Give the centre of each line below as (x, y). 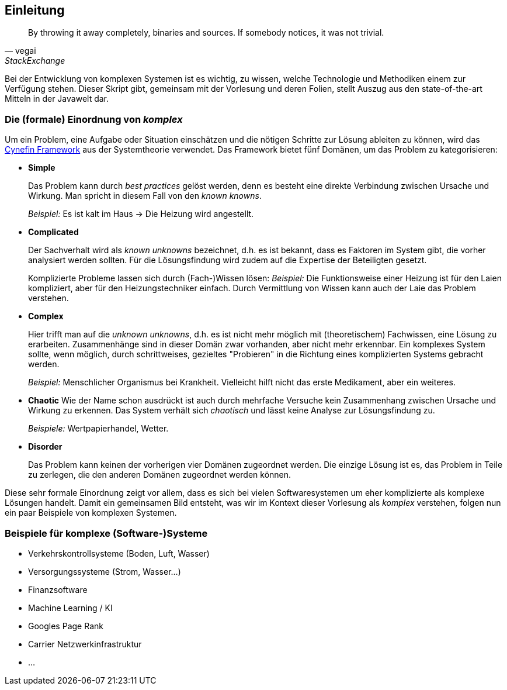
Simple (42, 168)
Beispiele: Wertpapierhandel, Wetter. (98, 429)
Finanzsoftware (58, 589)
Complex (46, 316)
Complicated (53, 232)
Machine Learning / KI (70, 608)
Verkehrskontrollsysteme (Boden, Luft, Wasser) (119, 553)
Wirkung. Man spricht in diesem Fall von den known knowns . (145, 196)
